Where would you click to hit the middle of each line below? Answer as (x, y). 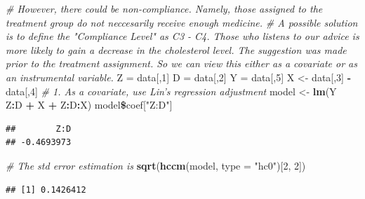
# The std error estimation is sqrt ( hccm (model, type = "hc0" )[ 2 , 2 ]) (156, 165)
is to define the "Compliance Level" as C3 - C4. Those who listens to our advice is (182, 36)
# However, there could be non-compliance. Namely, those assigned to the (164, 8)
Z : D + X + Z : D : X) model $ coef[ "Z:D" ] (89, 105)
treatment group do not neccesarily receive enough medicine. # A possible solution (182, 22)
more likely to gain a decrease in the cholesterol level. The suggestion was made (176, 49)
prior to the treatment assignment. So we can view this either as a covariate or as (181, 63)
